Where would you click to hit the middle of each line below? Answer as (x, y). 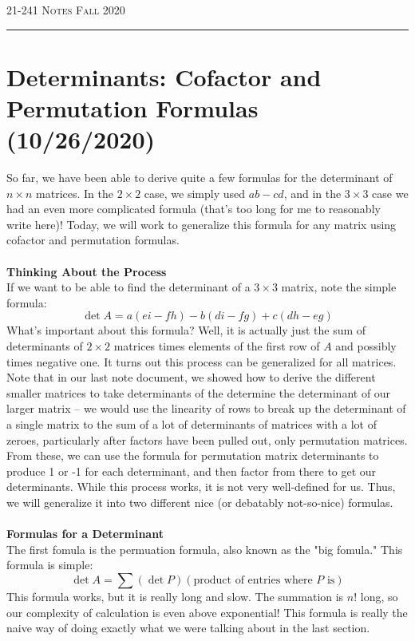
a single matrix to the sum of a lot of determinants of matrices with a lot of (192, 424)
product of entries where (253, 580)
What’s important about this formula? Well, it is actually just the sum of (186, 330)
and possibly (366, 346)
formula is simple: (50, 565)
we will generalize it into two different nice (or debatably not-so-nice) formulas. (200, 502)
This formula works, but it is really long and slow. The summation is (175, 596)
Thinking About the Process (87, 271)
